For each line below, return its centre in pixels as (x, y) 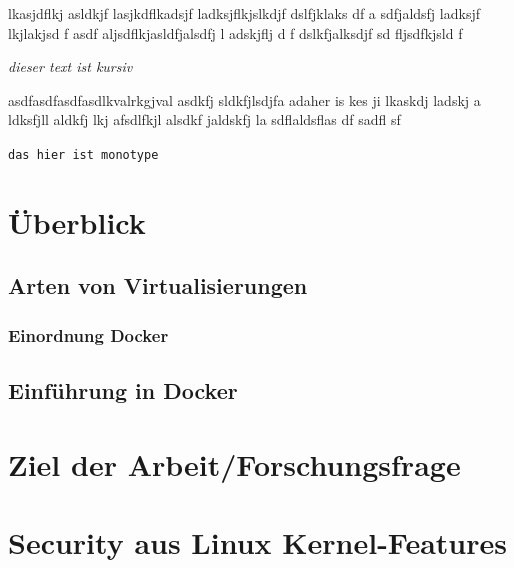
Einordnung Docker (88, 334)
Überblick (77, 221)
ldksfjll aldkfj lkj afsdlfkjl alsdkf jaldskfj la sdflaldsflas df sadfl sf (204, 119)
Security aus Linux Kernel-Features (257, 541)
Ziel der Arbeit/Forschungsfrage (234, 463)
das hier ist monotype (83, 154)
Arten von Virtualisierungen (158, 285)
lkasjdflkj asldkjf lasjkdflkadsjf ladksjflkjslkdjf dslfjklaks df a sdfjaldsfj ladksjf (244, 13)
